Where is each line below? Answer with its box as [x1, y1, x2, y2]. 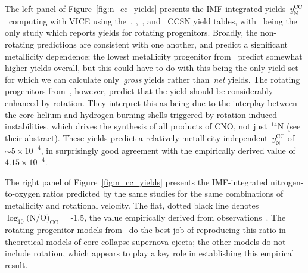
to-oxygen [5, 187, 41, 200]
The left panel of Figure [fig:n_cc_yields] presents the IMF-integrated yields [5, 2, 286, 14]
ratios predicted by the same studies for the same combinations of [43, 187, 284, 200]
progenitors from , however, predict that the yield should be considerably [5, 85, 273, 97]
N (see [277, 120, 301, 132]
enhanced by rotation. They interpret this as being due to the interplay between [5, 96, 297, 108]
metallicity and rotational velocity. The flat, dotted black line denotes [5, 198, 259, 211]
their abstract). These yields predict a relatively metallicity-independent [5, 131, 268, 144]
